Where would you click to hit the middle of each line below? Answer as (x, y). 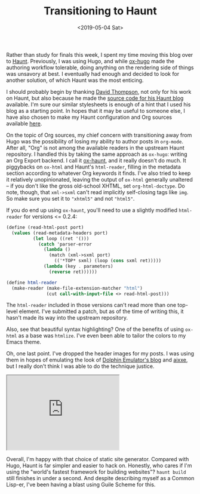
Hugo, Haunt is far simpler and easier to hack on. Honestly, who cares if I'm (99, 466)
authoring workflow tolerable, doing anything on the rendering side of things (100, 67)
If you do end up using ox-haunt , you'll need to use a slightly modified (92, 210)
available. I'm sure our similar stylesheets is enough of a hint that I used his (99, 104)
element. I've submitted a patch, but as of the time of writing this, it (101, 311)
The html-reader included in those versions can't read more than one (91, 305)
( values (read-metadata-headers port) (60, 233)
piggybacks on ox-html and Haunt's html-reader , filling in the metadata (93, 167)
